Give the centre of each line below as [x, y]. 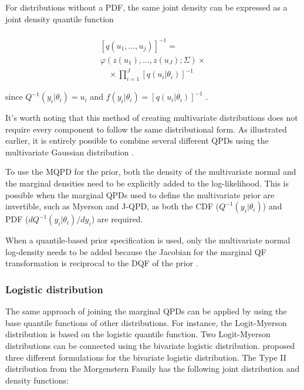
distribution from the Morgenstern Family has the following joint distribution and [153, 369]
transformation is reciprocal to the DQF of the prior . [102, 263]
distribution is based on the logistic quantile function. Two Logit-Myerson [138, 334]
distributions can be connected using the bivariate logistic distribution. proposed [150, 346]
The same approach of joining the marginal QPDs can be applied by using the [146, 311]
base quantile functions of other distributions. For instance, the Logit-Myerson [146, 322]
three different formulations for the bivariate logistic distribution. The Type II [146, 357]
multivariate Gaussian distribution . [70, 152]
